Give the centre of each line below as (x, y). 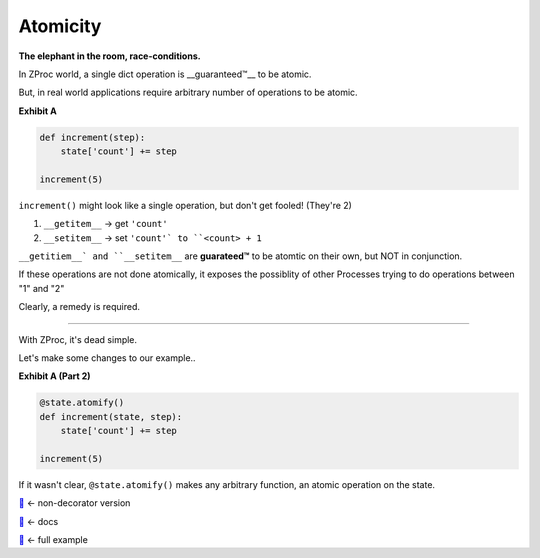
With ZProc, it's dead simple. (78, 339)
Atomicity (60, 26)
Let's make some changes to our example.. (107, 357)
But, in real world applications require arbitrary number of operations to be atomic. (188, 92)
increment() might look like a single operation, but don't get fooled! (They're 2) (185, 205)
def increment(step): (92, 137)
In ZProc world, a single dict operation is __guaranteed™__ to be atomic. (165, 74)
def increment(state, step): (111, 416)
